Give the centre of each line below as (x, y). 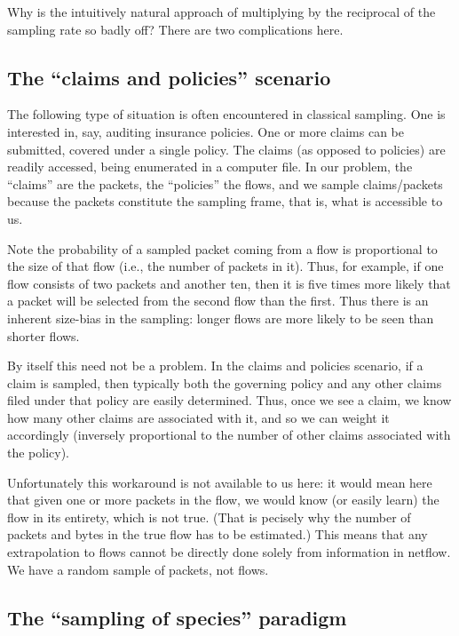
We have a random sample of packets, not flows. (138, 569)
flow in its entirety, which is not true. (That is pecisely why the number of (209, 517)
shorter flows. (44, 335)
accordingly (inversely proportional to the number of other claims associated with (229, 435)
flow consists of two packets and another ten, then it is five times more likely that (229, 283)
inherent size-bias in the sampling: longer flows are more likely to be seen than (221, 318)
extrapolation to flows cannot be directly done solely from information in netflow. (229, 552)
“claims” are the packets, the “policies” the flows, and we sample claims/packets (225, 183)
